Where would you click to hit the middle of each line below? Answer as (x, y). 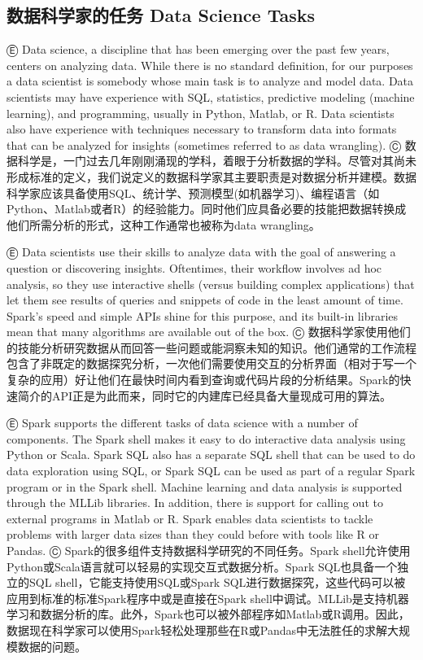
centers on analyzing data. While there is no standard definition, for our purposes (210, 65)
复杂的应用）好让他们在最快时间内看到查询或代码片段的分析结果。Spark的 (203, 380)
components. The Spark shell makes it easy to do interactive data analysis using (206, 438)
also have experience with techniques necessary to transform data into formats (202, 129)
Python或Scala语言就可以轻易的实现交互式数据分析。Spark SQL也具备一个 (202, 566)
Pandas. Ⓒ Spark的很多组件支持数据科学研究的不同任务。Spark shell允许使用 (209, 551)
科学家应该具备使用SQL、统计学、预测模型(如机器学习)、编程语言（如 (193, 192)
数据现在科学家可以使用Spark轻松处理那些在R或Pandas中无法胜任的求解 (197, 629)
